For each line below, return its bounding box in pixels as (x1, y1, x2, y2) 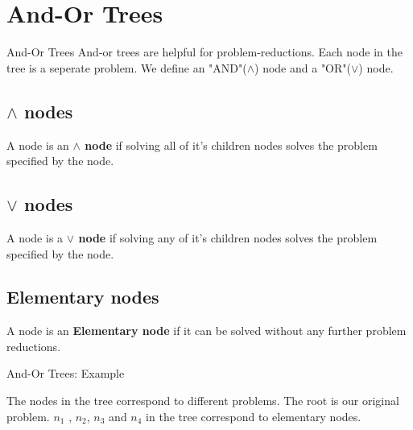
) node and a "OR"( (254, 59, 351, 76)
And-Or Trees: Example (6, 365, 125, 382)
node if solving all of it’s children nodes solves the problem (85, 136, 378, 153)
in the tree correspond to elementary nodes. (146, 407, 361, 424)
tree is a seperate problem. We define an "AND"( (6, 59, 247, 76)
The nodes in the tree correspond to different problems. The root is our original (6, 392, 399, 409)
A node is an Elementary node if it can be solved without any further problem (6, 322, 407, 339)
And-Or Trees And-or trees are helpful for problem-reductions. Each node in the (6, 43, 403, 60)
